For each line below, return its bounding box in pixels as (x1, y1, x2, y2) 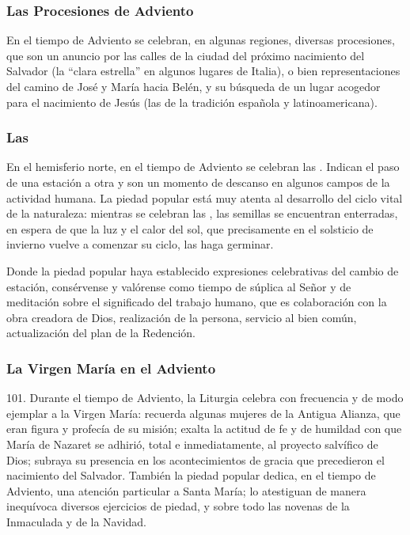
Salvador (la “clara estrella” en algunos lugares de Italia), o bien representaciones (6, 63, 401, 79)
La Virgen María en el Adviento (6, 358, 216, 378)
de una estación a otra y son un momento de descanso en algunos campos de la (6, 174, 390, 190)
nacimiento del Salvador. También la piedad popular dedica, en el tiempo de (6, 467, 376, 484)
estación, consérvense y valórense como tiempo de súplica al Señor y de (6, 278, 351, 294)
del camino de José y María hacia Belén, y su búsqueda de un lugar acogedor (6, 78, 381, 94)
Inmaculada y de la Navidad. (6, 513, 146, 529)
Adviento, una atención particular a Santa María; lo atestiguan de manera (6, 482, 366, 499)
